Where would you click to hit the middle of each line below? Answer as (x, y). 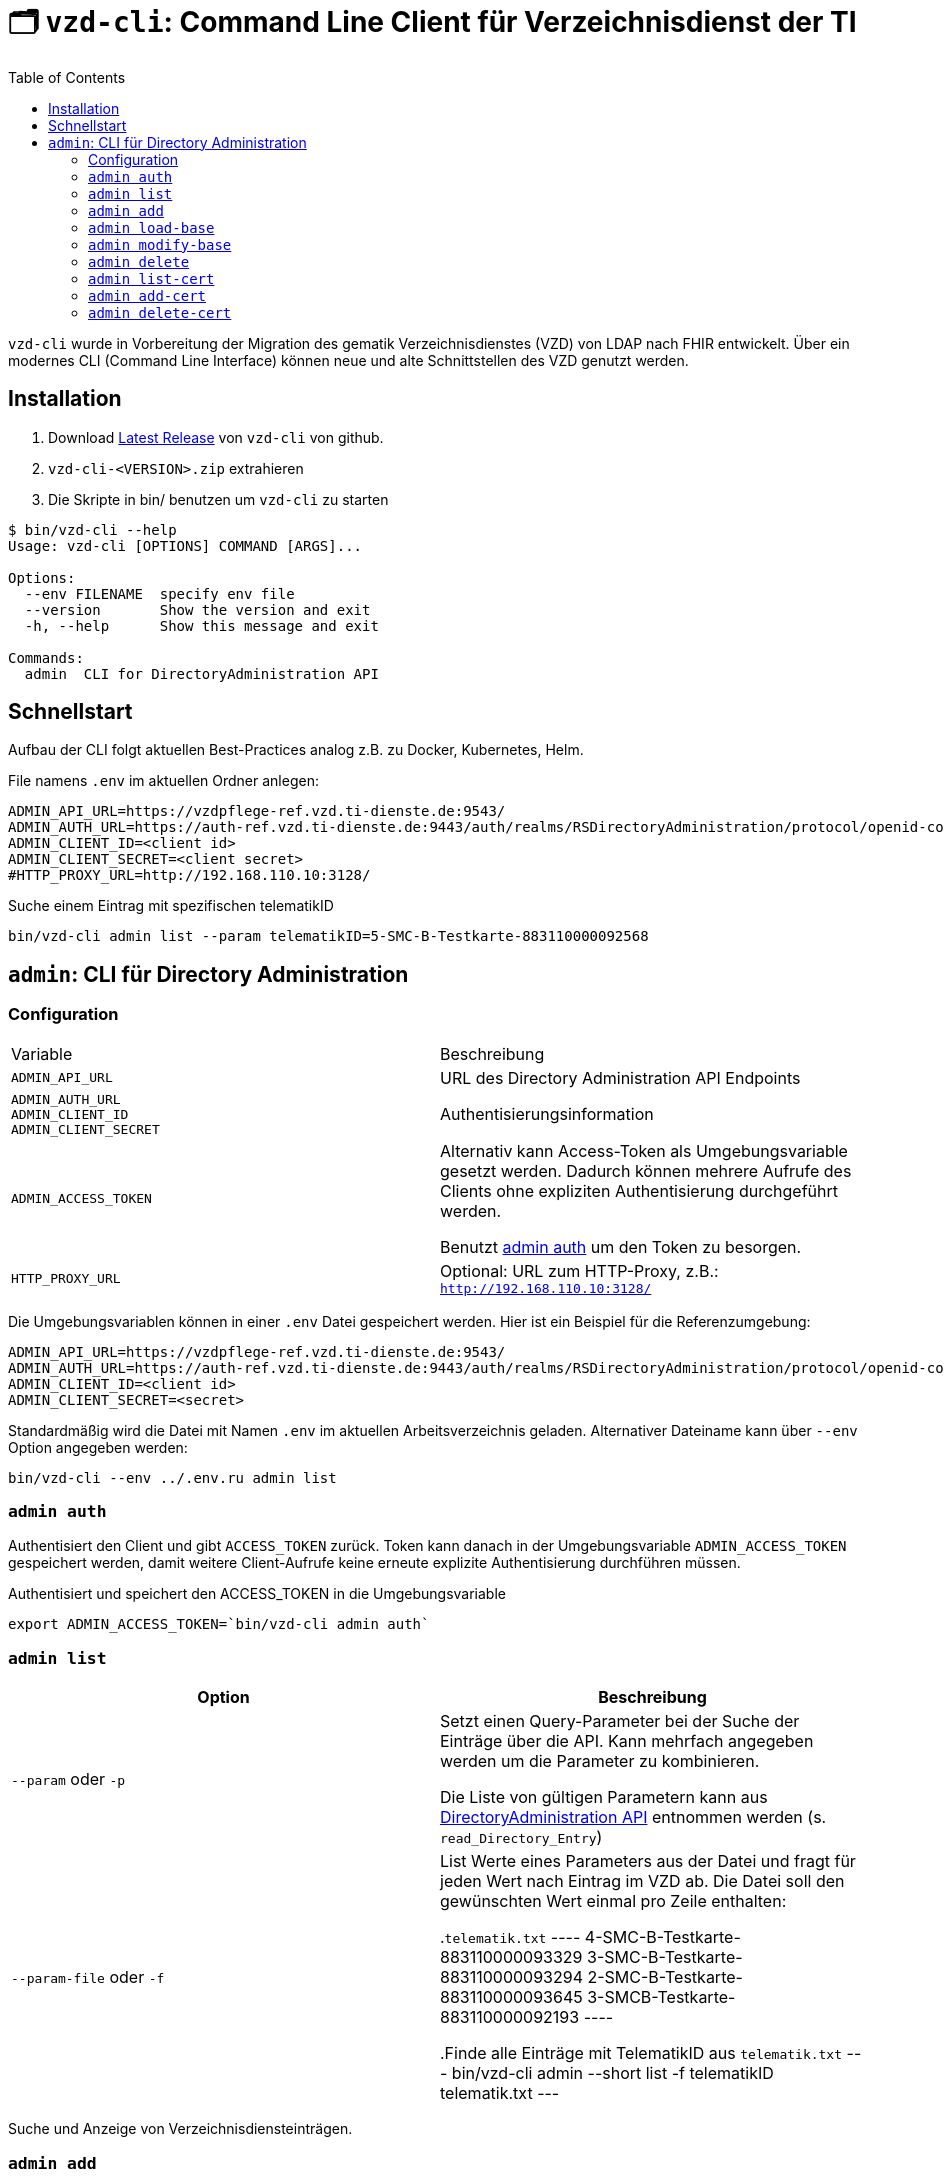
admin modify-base (160, 244)
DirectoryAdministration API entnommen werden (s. (633, 1817)
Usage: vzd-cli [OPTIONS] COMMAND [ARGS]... (185, 545)
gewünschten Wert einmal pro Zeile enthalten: (613, 1901)
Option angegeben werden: (98, 1447)
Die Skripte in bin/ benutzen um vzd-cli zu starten (218, 499)
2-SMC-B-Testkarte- (665, 1977)
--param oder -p (68, 1779)
